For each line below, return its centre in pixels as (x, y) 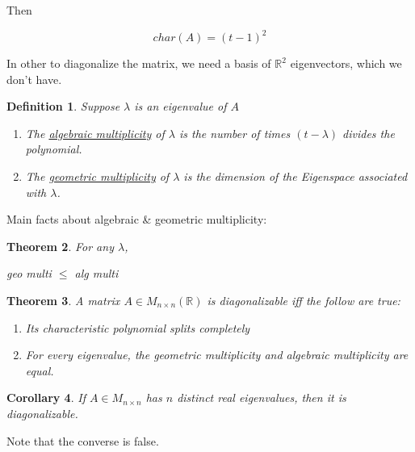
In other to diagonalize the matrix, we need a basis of (139, 63)
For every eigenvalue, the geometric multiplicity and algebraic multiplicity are (217, 355)
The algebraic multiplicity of (95, 133)
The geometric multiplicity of (97, 176)
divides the (369, 133)
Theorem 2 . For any (60, 246)
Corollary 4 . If (46, 398)
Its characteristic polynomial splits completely (138, 327)
